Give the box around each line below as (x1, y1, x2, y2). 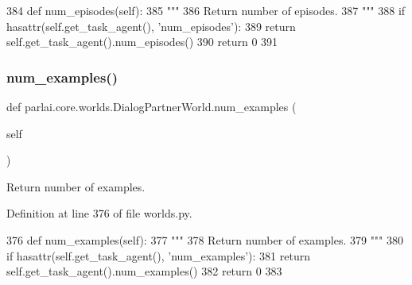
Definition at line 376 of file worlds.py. (6, 205, 192, 221)
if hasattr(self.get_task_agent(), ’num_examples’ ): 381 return (6, 247, 310, 264)
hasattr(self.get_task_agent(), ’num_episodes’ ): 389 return (6, 17, 296, 34)
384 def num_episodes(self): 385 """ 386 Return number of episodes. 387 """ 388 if (6, 2, 406, 18)
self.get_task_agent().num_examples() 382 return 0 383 (6, 263, 282, 279)
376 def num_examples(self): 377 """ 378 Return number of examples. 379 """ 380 (6, 231, 404, 248)
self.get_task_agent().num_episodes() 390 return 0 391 (6, 33, 278, 50)
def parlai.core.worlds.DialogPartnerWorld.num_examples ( (6, 98, 297, 114)
